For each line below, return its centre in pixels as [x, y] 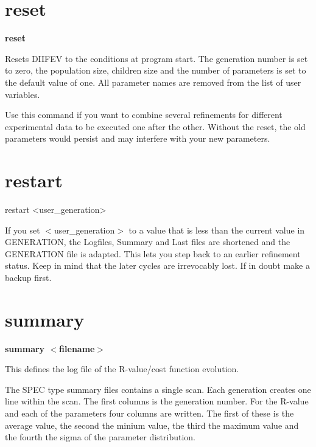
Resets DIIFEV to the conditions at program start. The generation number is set [156, 58]
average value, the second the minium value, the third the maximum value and [152, 425]
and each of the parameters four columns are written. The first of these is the [149, 413]
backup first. [28, 277]
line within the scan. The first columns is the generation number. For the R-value [157, 401]
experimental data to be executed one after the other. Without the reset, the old [155, 126]
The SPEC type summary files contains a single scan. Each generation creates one [158, 389]
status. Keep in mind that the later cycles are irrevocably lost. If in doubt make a [157, 265]
